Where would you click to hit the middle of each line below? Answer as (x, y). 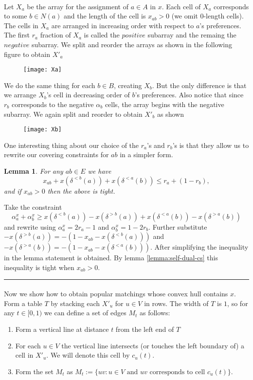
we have (99, 171)
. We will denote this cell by (88, 355)
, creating (128, 85)
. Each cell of (181, 6)
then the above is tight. (81, 190)
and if (13, 190)
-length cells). (224, 16)
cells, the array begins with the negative (164, 104)
